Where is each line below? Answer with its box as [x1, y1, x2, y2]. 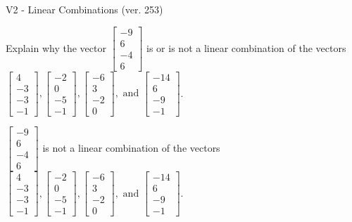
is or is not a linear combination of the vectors [146, 40, 346, 55]
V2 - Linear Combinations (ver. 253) [6, 2, 163, 16]
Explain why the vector [6, 40, 106, 55]
